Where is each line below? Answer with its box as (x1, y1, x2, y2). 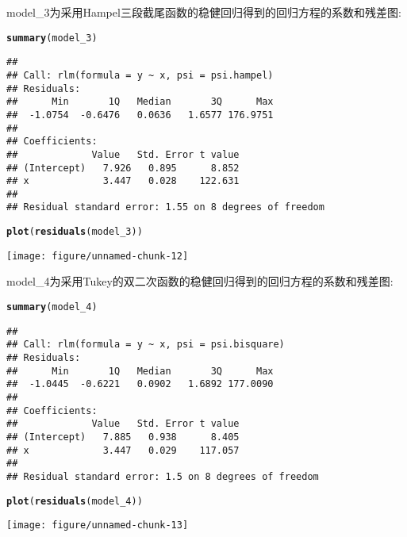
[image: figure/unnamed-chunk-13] (6, 520, 189, 531)
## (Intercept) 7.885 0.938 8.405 (6, 431, 240, 443)
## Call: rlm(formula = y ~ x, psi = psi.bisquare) (6, 339, 285, 351)
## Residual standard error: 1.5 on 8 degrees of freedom (6, 470, 319, 482)
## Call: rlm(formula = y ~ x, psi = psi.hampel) (6, 69, 274, 81)
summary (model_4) (6, 301, 98, 313)
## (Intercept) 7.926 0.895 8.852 (6, 162, 240, 174)
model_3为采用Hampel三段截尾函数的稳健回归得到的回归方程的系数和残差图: (6, 4, 401, 20)
